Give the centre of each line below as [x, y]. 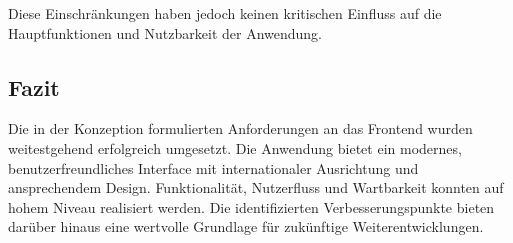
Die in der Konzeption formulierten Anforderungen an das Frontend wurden [240, 128]
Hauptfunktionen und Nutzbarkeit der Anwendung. [165, 32]
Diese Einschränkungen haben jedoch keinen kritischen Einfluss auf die [225, 13]
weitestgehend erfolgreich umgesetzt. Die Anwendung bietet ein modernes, [235, 147]
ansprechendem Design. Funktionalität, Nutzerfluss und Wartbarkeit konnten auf [256, 187]
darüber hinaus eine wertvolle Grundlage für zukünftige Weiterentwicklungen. [246, 226]
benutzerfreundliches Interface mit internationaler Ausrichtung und [213, 167]
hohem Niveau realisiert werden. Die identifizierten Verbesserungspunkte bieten [251, 206]
